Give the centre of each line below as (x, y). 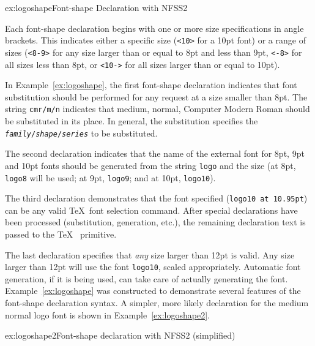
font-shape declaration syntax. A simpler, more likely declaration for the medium (157, 303)
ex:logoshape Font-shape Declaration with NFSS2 (96, 7)
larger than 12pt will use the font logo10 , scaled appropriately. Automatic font (153, 267)
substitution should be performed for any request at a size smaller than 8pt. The (156, 96)
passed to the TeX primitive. (61, 234)
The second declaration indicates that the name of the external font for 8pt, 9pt (155, 153)
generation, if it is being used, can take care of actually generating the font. (146, 278)
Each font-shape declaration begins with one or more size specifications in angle (154, 28)
